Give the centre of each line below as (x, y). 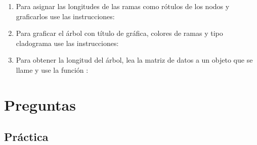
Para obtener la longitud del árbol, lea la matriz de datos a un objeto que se (134, 60)
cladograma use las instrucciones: (67, 43)
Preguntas (40, 104)
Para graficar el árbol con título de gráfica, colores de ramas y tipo (119, 33)
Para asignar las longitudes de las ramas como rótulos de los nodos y (123, 6)
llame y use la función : (52, 69)
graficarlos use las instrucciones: (65, 16)
